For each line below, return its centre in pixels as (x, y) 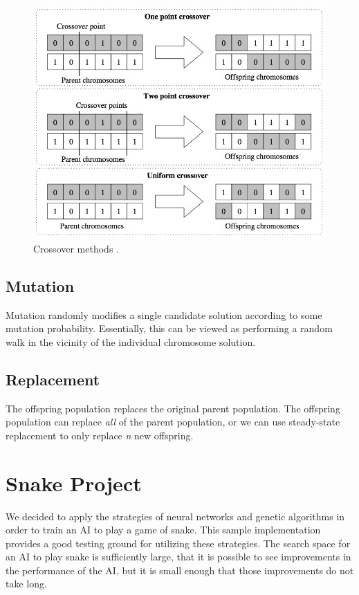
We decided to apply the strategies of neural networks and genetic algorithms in (175, 516)
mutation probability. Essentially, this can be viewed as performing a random (169, 328)
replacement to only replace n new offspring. (100, 435)
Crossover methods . (76, 248)
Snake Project (74, 483)
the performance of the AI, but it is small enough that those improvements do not (180, 570)
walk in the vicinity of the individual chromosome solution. (131, 341)
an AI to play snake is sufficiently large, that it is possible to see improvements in (178, 557)
